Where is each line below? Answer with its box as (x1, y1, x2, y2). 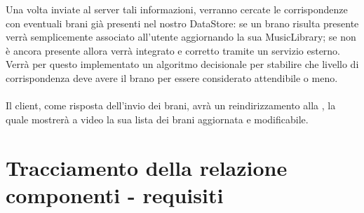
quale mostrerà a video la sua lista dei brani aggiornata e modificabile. (6, 111, 309, 126)
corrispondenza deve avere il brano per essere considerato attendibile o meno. (6, 70, 338, 85)
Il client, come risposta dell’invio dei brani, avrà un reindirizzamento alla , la (6, 98, 336, 113)
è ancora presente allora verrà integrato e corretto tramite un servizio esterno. (6, 43, 341, 57)
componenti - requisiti (6, 180, 224, 209)
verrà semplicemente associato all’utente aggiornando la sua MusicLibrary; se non (6, 29, 356, 44)
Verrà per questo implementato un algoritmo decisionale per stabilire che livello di (6, 57, 359, 71)
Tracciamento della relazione (6, 153, 288, 181)
